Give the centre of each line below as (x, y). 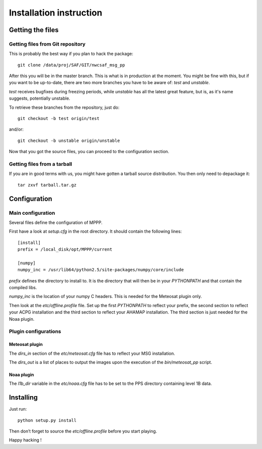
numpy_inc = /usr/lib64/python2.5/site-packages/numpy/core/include (101, 270)
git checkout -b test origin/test (58, 119)
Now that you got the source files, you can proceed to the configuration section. (89, 152)
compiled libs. (23, 288)
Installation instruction (56, 13)
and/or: (16, 129)
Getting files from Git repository (47, 44)
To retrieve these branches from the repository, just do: (64, 107)
